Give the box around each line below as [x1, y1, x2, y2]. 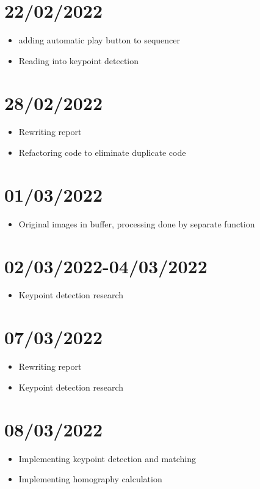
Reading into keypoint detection [18, 54, 139, 67]
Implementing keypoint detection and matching [18, 452, 196, 465]
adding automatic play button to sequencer [18, 34, 180, 46]
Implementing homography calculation [18, 472, 162, 485]
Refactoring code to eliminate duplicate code [18, 146, 186, 159]
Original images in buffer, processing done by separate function [18, 217, 255, 230]
